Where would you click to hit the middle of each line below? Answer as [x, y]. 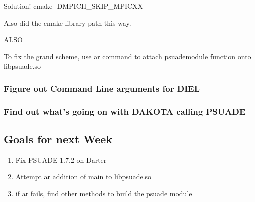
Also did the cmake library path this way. [68, 23]
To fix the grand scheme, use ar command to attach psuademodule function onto [127, 56]
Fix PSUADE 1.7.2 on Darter [61, 160]
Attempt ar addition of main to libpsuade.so [84, 177]
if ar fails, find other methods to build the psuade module [104, 194]
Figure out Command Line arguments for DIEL [102, 88]
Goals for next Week [58, 139]
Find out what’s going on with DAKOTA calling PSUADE [125, 111]
